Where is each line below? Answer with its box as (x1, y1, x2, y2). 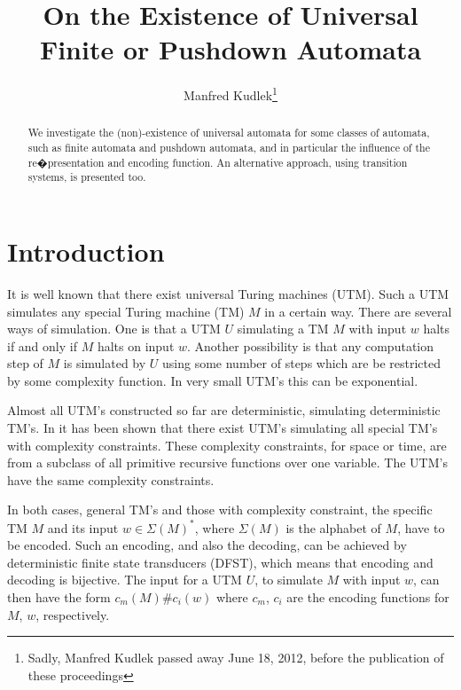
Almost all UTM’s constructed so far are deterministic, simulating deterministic (7, 401, 441, 419)
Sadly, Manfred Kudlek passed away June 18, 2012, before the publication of (27, 648, 444, 667)
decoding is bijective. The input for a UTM (7, 570, 242, 589)
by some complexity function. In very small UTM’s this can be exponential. (7, 371, 418, 389)
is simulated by (63, 354, 146, 372)
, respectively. (35, 605, 110, 623)
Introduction (7, 232, 165, 269)
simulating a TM (237, 319, 329, 338)
